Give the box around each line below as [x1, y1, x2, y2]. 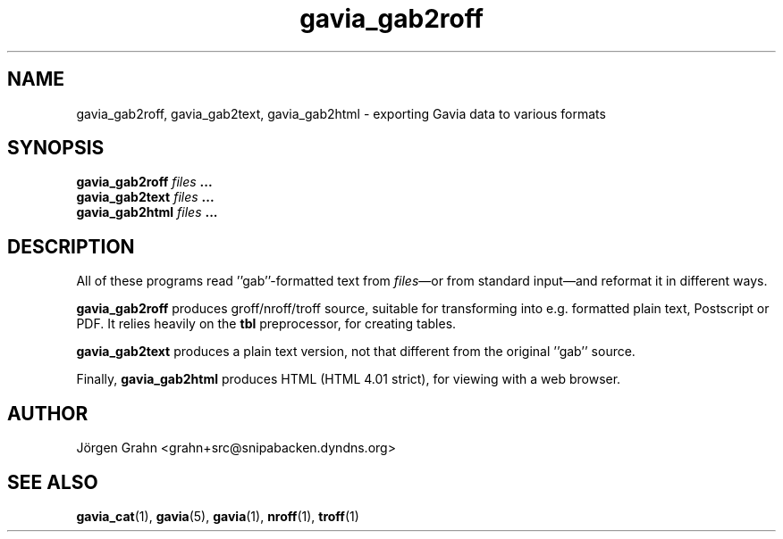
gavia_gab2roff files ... [76, 174, 213, 190]
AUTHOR [7, 402, 88, 425]
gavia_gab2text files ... [76, 189, 215, 205]
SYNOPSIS [7, 137, 105, 160]
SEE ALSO [7, 470, 98, 493]
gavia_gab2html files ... [76, 204, 218, 220]
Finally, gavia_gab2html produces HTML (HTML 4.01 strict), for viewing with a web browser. [76, 371, 621, 387]
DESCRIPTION [7, 235, 135, 258]
